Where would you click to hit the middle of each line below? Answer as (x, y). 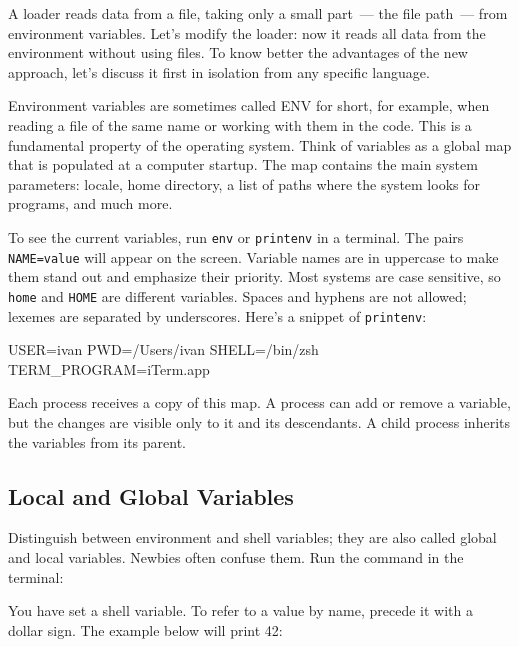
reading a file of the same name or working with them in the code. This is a (240, 124)
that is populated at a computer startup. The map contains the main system (243, 164)
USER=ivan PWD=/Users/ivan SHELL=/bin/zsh (163, 349)
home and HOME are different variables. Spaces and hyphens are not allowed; (237, 295)
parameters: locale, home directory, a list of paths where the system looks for (244, 183)
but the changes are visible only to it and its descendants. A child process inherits (259, 421)
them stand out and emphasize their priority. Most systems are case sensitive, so (254, 276)
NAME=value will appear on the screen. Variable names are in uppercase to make (253, 256)
